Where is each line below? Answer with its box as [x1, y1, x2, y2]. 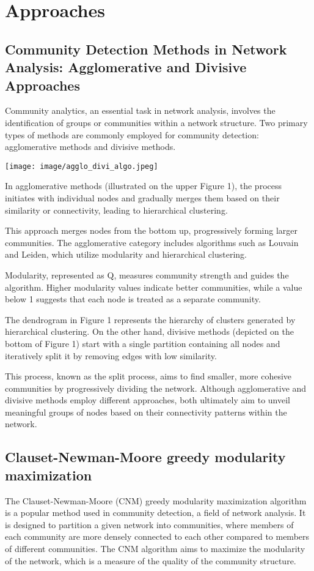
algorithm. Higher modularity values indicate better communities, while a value [5, 280, 302, 293]
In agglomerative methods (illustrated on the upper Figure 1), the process [5, 179, 282, 192]
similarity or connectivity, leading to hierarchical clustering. [5, 203, 228, 216]
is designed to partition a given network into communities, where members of [5, 518, 294, 531]
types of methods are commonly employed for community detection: [5, 128, 259, 141]
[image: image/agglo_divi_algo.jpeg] [5, 162, 158, 171]
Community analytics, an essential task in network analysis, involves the [5, 104, 276, 117]
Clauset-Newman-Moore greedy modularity [5, 447, 286, 466]
